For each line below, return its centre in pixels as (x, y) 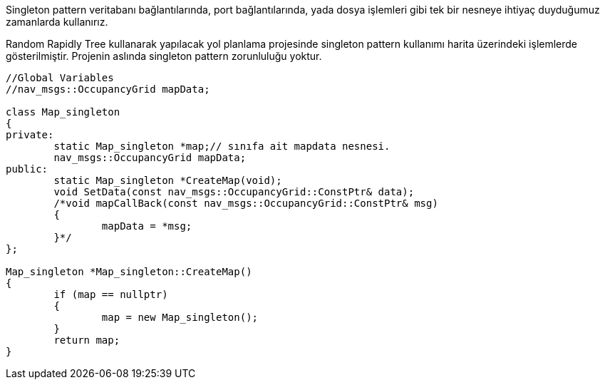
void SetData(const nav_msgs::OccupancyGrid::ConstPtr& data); (234, 192)
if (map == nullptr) (111, 294)
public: (27, 169)
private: (30, 135)
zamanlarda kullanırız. (57, 22)
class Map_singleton (63, 112)
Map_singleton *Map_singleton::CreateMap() (129, 272)
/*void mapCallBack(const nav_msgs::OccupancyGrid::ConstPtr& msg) (246, 203)
